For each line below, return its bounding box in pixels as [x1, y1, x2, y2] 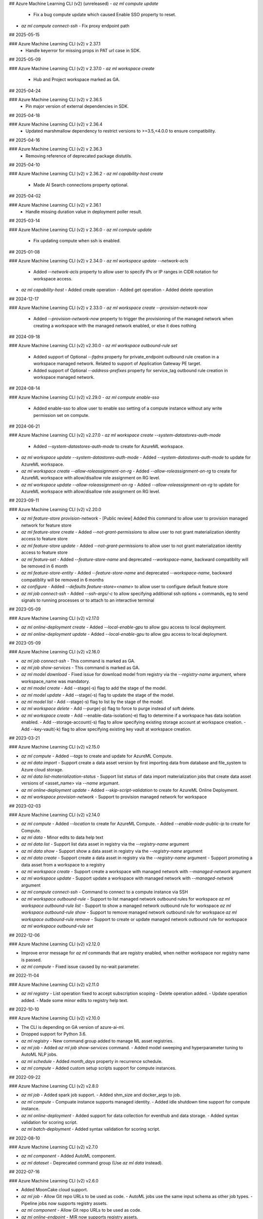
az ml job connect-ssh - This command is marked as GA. [21, 658, 136, 664]
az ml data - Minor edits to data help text [21, 834, 103, 841]
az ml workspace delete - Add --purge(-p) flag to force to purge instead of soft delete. [21, 706, 195, 711]
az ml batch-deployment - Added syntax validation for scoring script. [21, 1126, 161, 1132]
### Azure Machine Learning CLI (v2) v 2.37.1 [9, 40, 101, 46]
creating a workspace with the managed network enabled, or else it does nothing [33, 322, 197, 329]
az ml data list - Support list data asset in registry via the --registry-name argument [21, 841, 189, 847]
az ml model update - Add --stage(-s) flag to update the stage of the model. [21, 692, 174, 698]
